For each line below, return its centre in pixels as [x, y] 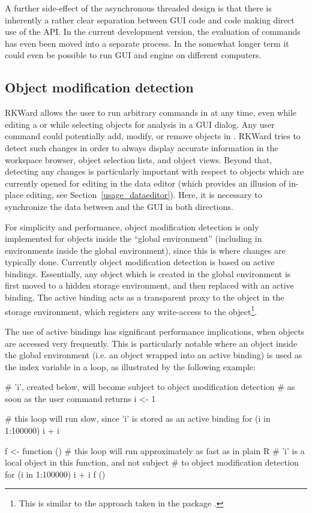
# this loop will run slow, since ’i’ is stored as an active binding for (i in [138, 418]
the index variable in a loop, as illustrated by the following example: [130, 366]
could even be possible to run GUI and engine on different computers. [133, 55]
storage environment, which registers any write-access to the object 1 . [131, 310]
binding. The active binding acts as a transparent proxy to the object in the [145, 297]
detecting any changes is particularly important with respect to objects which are [154, 171]
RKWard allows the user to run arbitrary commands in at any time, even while [151, 112]
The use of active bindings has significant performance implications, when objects [155, 331]
